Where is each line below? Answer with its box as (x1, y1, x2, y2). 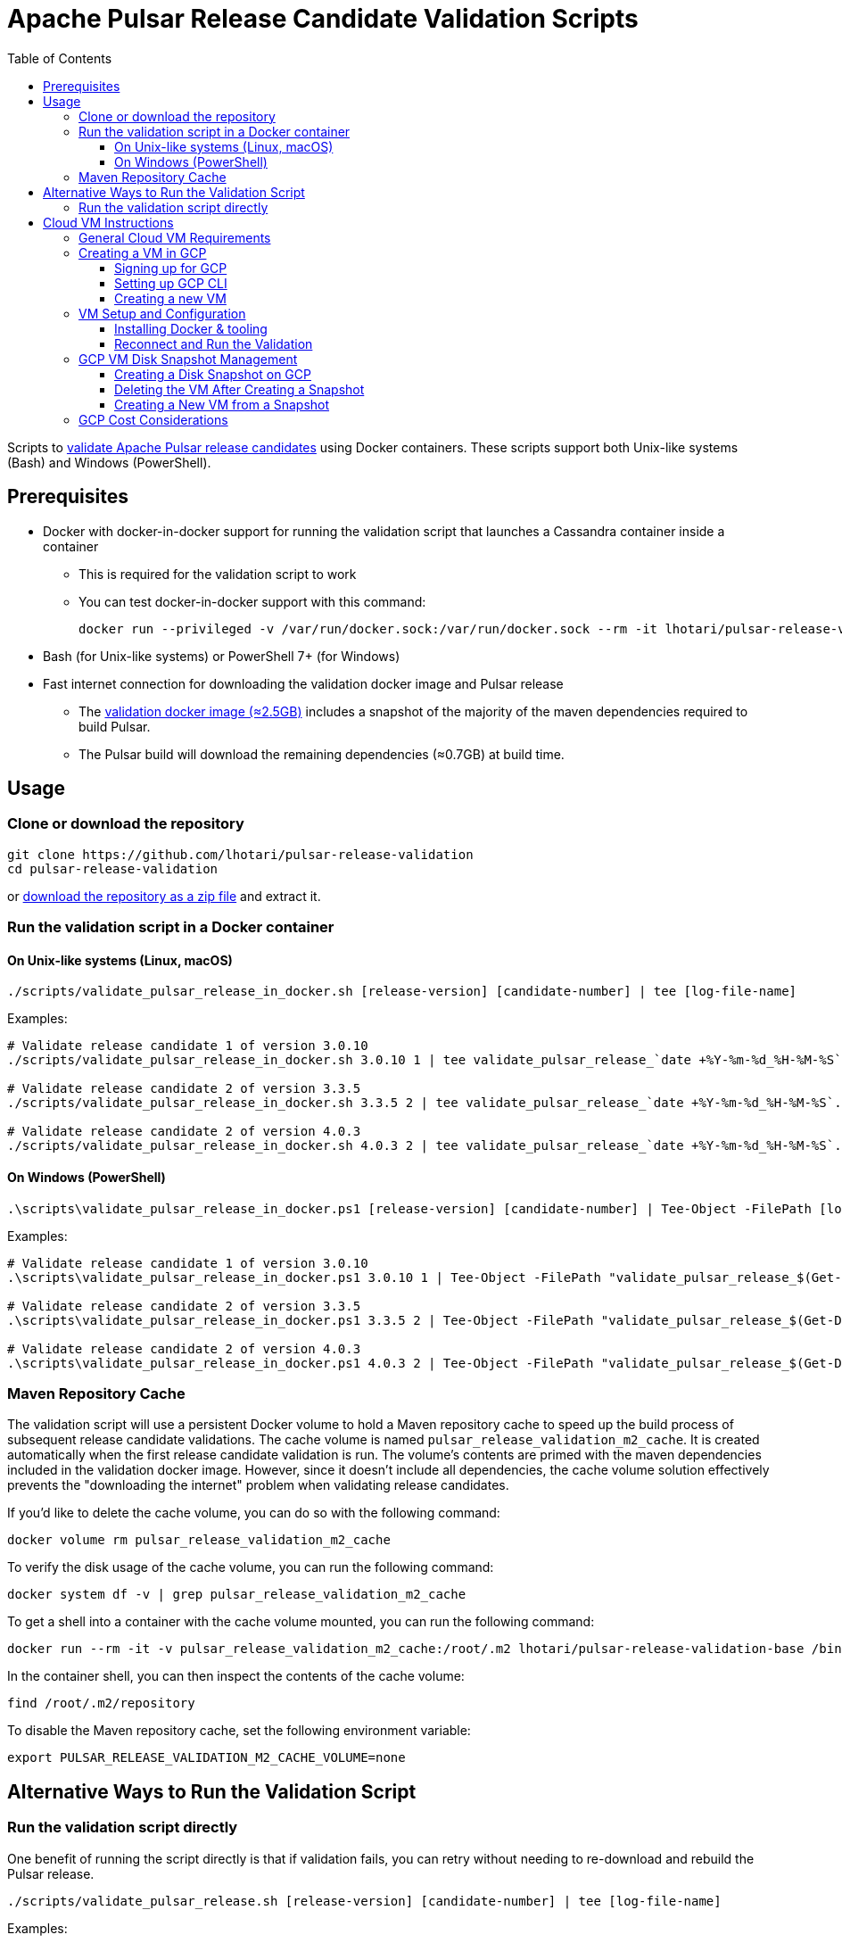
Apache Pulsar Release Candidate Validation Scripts (7, 4, 639, 34)
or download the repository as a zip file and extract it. (7, 888, 321, 904)
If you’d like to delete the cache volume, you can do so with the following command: (7, 1505, 500, 1521)
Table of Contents (7, 50, 112, 66)
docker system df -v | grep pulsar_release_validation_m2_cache (7, 1587, 466, 1602)
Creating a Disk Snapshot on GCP (114, 366, 311, 382)
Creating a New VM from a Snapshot (114, 396, 330, 412)
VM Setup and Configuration (78, 305, 246, 321)
